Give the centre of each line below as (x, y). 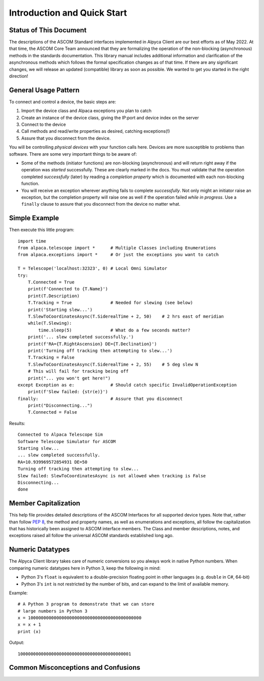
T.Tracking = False (51, 358)
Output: (17, 643)
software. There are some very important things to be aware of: (73, 154)
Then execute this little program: (42, 230)
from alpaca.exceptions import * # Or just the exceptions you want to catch (118, 255)
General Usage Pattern (44, 90)
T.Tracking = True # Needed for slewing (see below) (110, 303)
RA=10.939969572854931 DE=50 (53, 462)
